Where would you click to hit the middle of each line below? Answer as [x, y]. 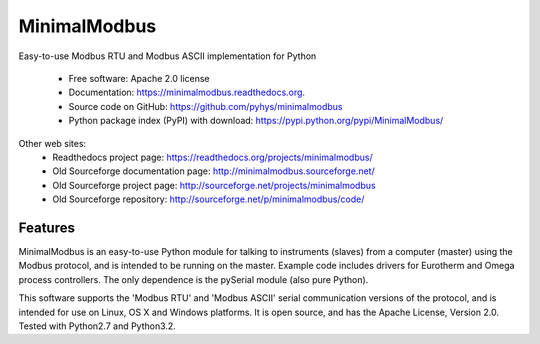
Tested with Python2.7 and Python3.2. [97, 326]
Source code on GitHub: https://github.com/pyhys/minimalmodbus [205, 106]
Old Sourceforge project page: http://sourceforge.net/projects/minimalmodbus [214, 185]
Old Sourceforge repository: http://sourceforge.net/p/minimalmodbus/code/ [208, 199]
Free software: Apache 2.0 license [139, 78]
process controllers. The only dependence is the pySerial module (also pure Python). [193, 279]
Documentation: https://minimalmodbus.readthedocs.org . [186, 92]
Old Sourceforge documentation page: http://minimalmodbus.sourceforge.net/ [213, 171]
